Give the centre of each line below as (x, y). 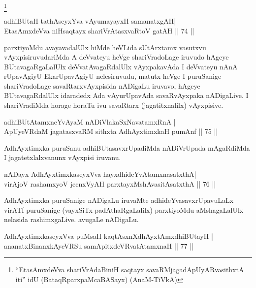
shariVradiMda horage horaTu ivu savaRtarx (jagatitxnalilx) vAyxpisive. (114, 105)
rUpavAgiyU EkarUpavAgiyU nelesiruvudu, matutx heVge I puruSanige (113, 76)
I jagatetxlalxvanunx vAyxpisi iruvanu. (63, 157)
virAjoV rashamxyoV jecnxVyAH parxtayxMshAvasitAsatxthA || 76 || (110, 183)
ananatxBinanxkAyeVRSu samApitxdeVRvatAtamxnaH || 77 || (99, 245)
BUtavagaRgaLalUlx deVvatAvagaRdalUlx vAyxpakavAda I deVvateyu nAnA (121, 66)
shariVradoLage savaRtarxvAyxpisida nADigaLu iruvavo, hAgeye (102, 85)
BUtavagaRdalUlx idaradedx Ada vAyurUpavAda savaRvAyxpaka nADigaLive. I (126, 95)
